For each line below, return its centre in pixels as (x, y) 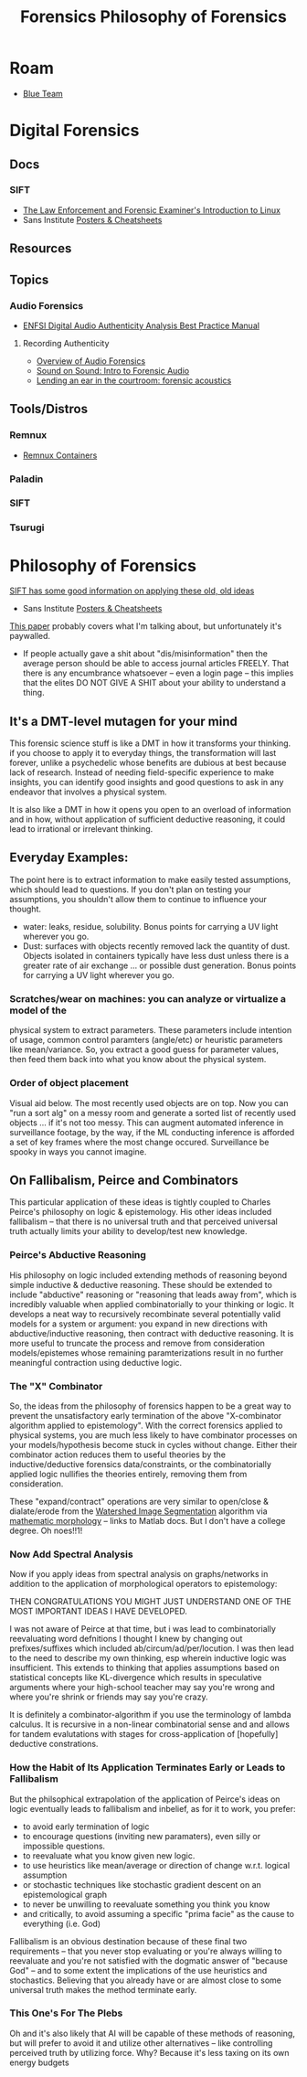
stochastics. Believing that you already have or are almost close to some (145, 1980)
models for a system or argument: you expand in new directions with (138, 1324)
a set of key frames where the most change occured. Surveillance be (139, 1142)
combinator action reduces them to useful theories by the (118, 1454)
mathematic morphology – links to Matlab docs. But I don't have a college (148, 1520)
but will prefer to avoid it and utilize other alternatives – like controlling (141, 2043)
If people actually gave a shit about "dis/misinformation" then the (145, 654)
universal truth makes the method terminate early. (103, 1989)
